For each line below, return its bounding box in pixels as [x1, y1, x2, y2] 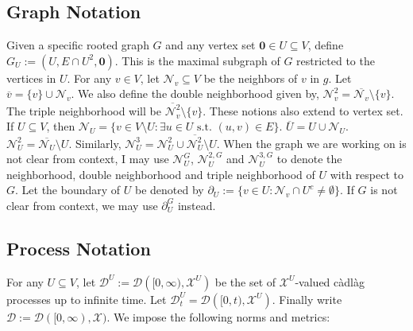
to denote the [276, 150, 342, 167]
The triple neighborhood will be [6, 102, 161, 119]
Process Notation [6, 236, 151, 260]
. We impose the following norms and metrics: [106, 308, 330, 325]
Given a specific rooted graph [6, 37, 149, 53]
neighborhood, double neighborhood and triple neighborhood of [6, 165, 315, 182]
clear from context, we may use [6, 197, 158, 213]
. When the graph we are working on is [216, 134, 407, 151]
